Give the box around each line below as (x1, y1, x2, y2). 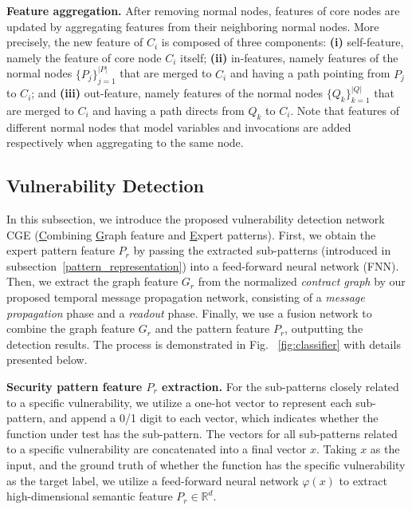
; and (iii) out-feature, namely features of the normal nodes (31, 85, 324, 101)
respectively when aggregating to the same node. (6, 134, 244, 151)
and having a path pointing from (230, 65, 390, 81)
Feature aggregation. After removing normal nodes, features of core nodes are (6, 2, 400, 18)
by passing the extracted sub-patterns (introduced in (133, 242, 391, 259)
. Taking (316, 441, 357, 457)
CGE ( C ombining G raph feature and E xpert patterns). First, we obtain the (6, 226, 376, 243)
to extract (339, 472, 387, 488)
